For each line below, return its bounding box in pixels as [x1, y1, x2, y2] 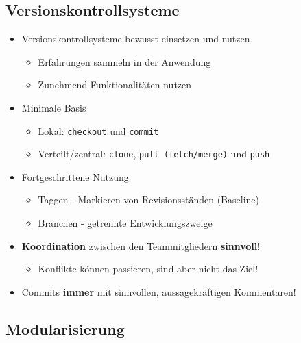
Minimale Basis [21, 100, 86, 114]
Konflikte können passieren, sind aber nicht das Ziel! [38, 262, 258, 276]
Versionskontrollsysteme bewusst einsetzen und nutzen [21, 31, 250, 46]
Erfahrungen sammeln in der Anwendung [38, 54, 211, 68]
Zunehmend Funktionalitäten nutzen [38, 77, 192, 92]
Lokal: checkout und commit [38, 123, 159, 138]
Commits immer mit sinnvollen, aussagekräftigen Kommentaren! [21, 284, 296, 298]
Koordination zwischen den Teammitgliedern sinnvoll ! [21, 238, 261, 253]
